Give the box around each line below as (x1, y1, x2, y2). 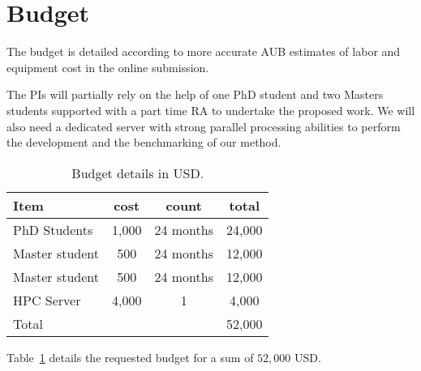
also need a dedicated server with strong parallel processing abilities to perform (6, 117, 401, 134)
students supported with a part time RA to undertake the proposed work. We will (6, 101, 415, 118)
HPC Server (13, 290, 81, 309)
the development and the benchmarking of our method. (6, 134, 281, 151)
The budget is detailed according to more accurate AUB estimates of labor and (6, 43, 401, 60)
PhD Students (13, 220, 93, 239)
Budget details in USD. (71, 163, 204, 182)
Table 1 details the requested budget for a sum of (6, 348, 254, 365)
